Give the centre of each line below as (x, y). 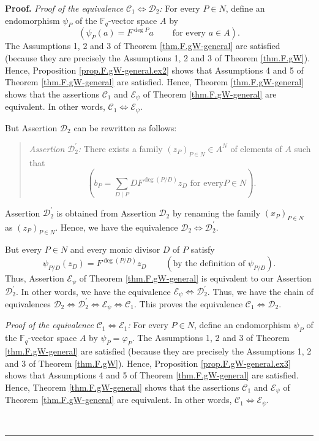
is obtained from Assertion (106, 213)
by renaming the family (216, 213)
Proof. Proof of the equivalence (64, 8)
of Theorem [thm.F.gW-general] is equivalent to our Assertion (195, 278)
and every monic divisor (115, 249)
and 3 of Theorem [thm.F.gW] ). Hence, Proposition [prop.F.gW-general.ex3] (148, 363)
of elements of (256, 148)
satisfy (203, 249)
